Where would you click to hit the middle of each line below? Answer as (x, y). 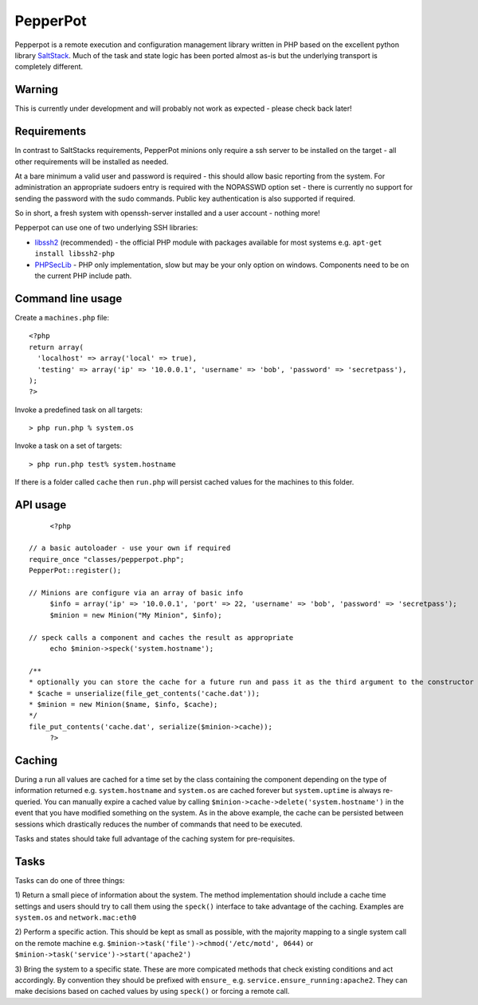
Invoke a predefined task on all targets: (78, 410)
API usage (41, 505)
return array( (56, 347)
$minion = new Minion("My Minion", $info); (136, 615)
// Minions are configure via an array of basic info (136, 593)
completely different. (49, 67)
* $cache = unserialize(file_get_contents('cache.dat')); (145, 693)
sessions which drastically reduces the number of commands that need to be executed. (159, 824)
